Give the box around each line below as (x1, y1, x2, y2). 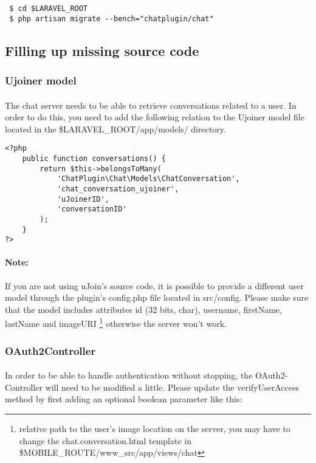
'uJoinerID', (57, 194, 109, 204)
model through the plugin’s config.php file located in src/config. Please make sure (5, 291, 309, 304)
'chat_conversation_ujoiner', (57, 184, 179, 193)
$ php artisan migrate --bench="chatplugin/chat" (9, 14, 214, 23)
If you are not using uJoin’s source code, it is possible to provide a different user (5, 279, 304, 292)
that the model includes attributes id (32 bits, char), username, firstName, (5, 303, 282, 315)
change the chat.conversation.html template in (19, 434, 192, 447)
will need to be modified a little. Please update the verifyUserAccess (45, 380, 300, 393)
